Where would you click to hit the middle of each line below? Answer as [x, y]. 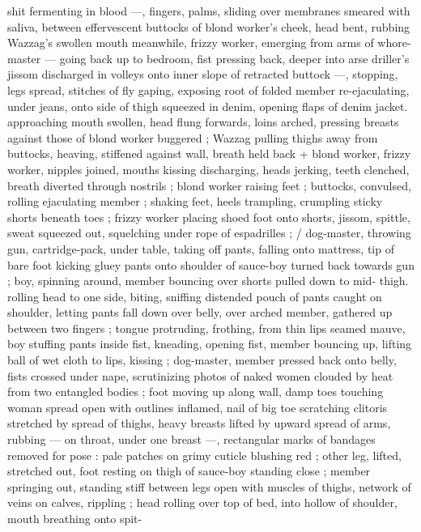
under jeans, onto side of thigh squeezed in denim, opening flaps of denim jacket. [208, 106]
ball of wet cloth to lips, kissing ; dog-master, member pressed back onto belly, [202, 360]
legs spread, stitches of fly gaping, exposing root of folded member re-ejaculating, [208, 89]
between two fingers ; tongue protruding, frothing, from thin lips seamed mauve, [206, 328]
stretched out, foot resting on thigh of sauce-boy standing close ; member [189, 471]
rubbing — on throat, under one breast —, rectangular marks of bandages [191, 439]
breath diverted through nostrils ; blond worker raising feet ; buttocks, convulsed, [209, 185]
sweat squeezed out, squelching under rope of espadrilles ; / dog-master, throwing [209, 233]
